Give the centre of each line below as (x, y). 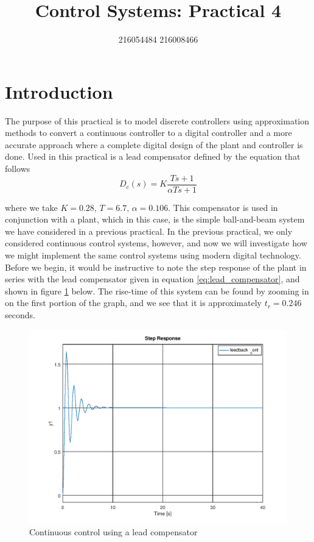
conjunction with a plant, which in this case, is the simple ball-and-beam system (155, 219)
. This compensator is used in (223, 207)
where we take (31, 207)
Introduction (59, 91)
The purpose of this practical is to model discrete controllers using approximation (157, 120)
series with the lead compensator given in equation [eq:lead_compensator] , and (152, 279)
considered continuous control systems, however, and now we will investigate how (156, 243)
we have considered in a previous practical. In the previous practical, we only (149, 231)
